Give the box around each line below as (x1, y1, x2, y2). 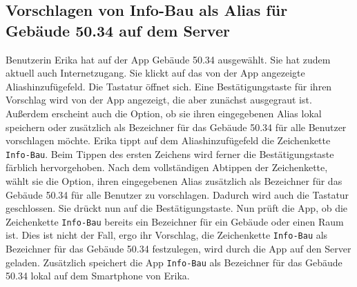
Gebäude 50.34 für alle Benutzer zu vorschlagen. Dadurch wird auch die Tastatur (6, 187, 349, 201)
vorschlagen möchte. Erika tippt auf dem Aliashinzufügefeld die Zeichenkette (6, 133, 331, 148)
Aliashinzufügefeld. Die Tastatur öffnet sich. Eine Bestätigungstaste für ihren (6, 79, 332, 93)
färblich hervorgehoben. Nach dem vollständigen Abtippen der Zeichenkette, (6, 160, 328, 175)
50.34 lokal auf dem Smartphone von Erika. (6, 268, 190, 283)
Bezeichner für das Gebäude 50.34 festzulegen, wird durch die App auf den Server (6, 241, 351, 256)
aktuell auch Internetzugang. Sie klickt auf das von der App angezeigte (6, 66, 305, 80)
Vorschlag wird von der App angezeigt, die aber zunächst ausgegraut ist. (6, 92, 312, 107)
